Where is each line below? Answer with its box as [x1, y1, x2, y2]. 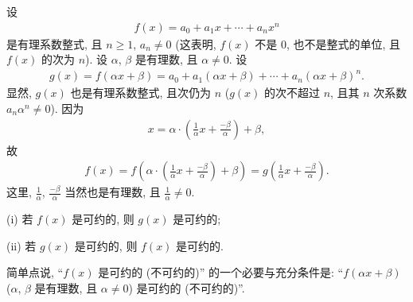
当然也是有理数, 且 [64, 184, 161, 200]
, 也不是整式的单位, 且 [286, 35, 401, 52]
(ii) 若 [6, 237, 37, 254]
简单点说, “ [6, 264, 64, 281]
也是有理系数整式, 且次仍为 [70, 84, 211, 101]
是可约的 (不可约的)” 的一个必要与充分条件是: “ [98, 264, 344, 281]
